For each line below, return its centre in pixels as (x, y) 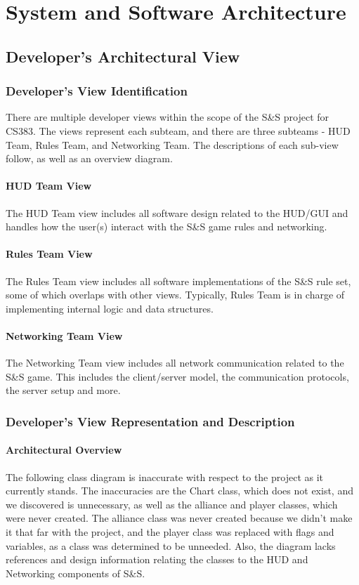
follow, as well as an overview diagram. (89, 158)
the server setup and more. (63, 390)
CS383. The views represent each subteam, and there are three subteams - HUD (178, 130)
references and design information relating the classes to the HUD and (157, 559)
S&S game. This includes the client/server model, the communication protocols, (177, 376)
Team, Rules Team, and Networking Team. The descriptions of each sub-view (172, 144)
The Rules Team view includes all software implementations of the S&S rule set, (178, 281)
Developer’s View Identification (97, 91)
